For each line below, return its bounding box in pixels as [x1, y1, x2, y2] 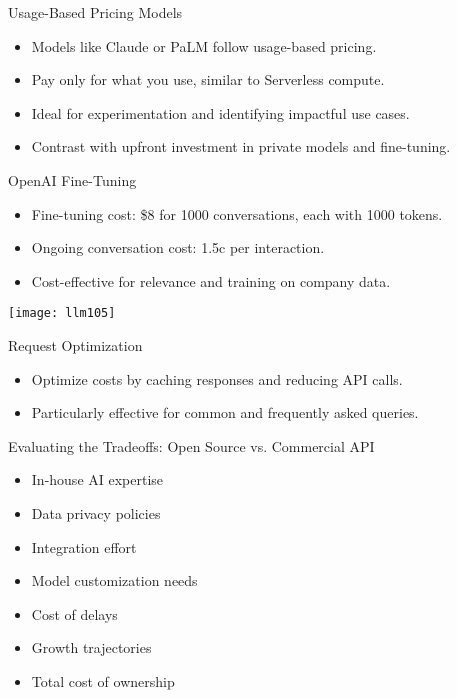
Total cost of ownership [31, 670, 175, 691]
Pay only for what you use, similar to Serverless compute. [31, 69, 385, 90]
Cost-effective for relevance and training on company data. [31, 270, 391, 291]
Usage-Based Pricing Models [8, 2, 183, 22]
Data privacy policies [31, 502, 161, 523]
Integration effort [31, 536, 137, 557]
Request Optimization [8, 335, 143, 355]
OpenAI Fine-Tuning [8, 169, 137, 190]
